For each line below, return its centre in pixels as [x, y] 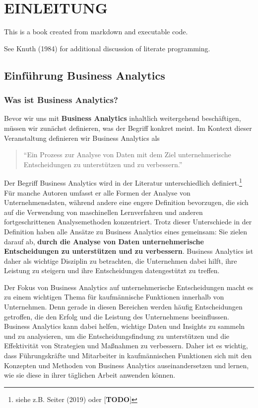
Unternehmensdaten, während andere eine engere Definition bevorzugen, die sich [126, 202]
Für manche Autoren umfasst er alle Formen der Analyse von [97, 192]
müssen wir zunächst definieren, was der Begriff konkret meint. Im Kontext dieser [128, 128]
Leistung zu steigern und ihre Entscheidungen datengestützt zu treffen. [112, 270]
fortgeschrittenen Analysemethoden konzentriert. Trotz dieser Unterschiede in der [128, 222]
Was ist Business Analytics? [61, 100]
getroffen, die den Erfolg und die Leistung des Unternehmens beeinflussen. [117, 316]
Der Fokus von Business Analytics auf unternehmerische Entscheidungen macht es [129, 287]
